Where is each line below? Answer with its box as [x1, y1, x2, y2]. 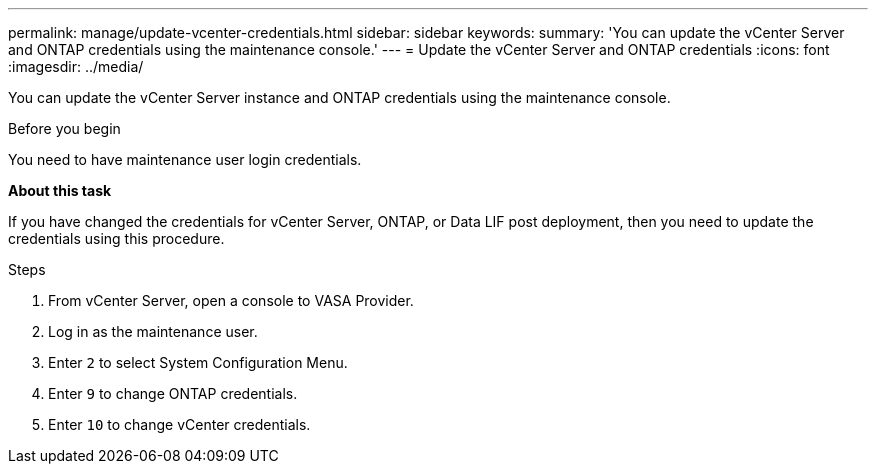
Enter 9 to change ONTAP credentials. [48, 385, 298, 402]
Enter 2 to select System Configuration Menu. [48, 354, 348, 371]
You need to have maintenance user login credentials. [8, 151, 362, 168]
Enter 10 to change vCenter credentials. [48, 416, 311, 433]
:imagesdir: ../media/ [8, 58, 144, 75]
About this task [8, 182, 112, 199]
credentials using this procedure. [8, 230, 225, 247]
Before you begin [8, 120, 121, 137]
